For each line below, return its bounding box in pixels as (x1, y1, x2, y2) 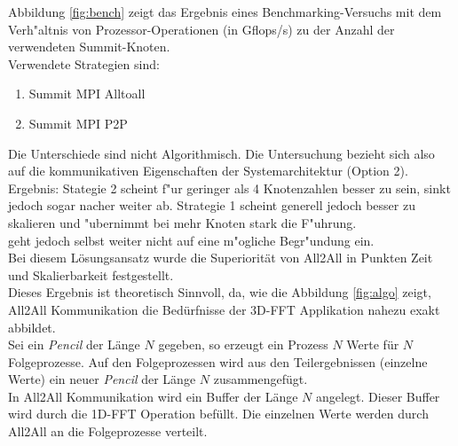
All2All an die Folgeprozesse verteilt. (8, 422, 208, 441)
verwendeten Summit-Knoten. (8, 37, 170, 56)
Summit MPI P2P (28, 113, 128, 132)
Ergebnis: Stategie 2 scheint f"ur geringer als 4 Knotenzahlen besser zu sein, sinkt (8, 178, 451, 197)
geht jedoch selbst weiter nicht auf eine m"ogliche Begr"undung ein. (8, 231, 375, 249)
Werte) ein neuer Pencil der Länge (8, 370, 196, 388)
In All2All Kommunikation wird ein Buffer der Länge (8, 387, 298, 405)
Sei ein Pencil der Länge (8, 335, 140, 354)
